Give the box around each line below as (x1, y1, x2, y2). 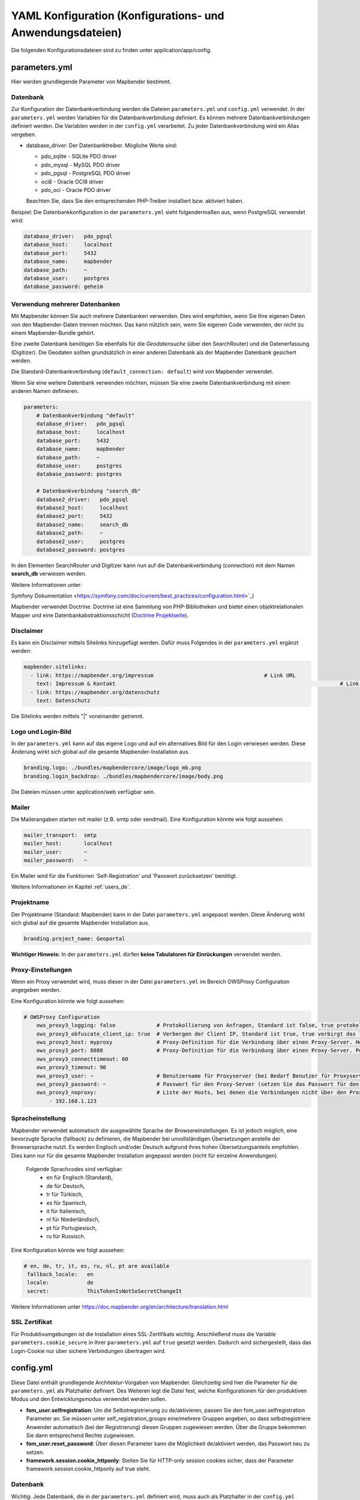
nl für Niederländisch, (46, 1216, 100, 1223)
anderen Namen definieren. (11, 388, 79, 395)
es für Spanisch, (46, 1199, 87, 1206)
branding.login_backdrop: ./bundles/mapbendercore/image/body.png (23, 773, 223, 779)
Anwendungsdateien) (11, 26, 122, 39)
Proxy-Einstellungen (11, 965, 72, 974)
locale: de (27, 1279, 94, 1286)
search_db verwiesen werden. (11, 570, 87, 577)
